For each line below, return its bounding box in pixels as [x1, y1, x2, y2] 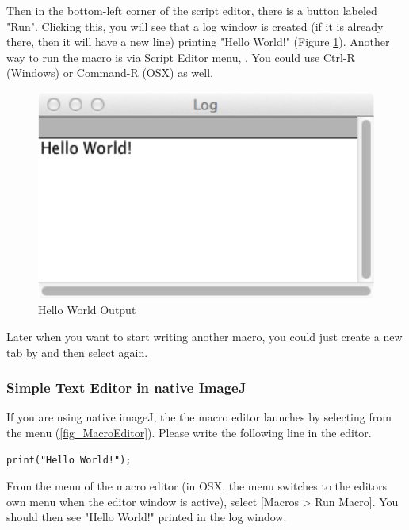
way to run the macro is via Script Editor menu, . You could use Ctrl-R [6, 48, 355, 65]
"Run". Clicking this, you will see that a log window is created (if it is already [6, 17, 384, 34]
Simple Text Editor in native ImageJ [6, 378, 247, 397]
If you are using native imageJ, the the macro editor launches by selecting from [6, 409, 392, 425]
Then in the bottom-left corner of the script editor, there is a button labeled [6, 2, 377, 18]
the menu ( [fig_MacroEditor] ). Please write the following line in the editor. [6, 424, 372, 441]
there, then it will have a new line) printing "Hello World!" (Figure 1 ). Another [6, 33, 390, 50]
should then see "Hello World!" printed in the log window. [6, 509, 287, 525]
